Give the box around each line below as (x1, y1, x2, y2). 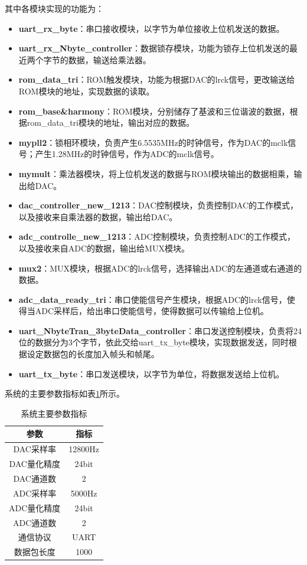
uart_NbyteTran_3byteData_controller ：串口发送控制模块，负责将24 (18, 324, 302, 337)
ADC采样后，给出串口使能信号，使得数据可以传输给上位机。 (35, 305, 269, 317)
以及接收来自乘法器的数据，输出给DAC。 (18, 210, 178, 223)
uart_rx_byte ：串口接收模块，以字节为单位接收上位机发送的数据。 (18, 22, 285, 34)
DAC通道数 (13, 472, 56, 484)
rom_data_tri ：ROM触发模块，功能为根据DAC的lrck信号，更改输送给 (18, 73, 295, 86)
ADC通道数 (13, 516, 57, 528)
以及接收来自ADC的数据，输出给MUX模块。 (18, 241, 190, 254)
